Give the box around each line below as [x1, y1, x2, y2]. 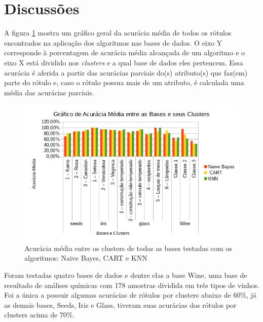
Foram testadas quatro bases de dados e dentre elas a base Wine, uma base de [4, 269, 247, 280]
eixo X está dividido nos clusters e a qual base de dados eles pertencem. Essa [4, 57, 243, 67]
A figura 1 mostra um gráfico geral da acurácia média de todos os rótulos [4, 27, 232, 38]
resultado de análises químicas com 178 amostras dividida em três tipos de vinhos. [4, 279, 259, 290]
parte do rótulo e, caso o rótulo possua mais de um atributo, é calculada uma [4, 77, 244, 88]
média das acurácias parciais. [4, 87, 94, 97]
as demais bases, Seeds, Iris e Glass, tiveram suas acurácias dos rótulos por [4, 299, 237, 310]
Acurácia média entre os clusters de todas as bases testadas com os [24, 242, 232, 253]
